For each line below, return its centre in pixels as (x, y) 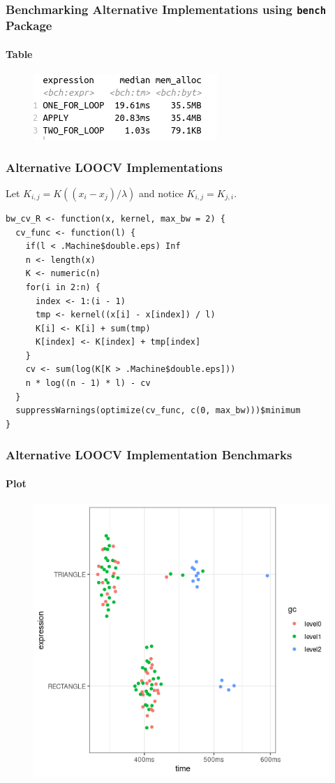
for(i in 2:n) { (63, 287)
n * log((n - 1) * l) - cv (88, 383)
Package (29, 26)
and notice (161, 193)
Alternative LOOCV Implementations (114, 167)
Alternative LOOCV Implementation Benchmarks (149, 455)
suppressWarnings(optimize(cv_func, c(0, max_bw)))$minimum (158, 411)
